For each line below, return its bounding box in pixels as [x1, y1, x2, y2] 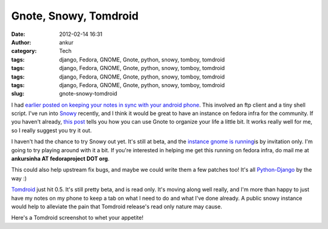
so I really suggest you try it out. [11, 127, 92, 134]
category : [11, 48, 37, 55]
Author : [11, 38, 32, 46]
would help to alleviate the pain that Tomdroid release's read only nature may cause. [11, 203, 222, 210]
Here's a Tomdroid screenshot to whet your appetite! [11, 214, 144, 222]
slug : [11, 90, 24, 97]
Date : [11, 30, 26, 38]
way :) [11, 174, 27, 182]
